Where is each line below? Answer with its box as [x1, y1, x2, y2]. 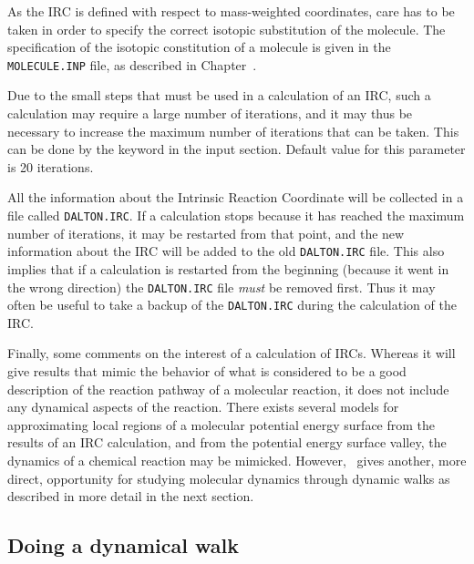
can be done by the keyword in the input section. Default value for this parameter [7, 139, 466, 159]
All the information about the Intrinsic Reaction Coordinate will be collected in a [7, 188, 464, 207]
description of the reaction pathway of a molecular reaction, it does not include [7, 379, 449, 398]
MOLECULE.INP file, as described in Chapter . [7, 55, 257, 74]
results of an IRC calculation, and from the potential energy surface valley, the [7, 433, 447, 452]
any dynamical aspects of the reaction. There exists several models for [7, 397, 399, 416]
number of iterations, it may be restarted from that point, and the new [7, 223, 405, 242]
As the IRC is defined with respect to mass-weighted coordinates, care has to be [7, 2, 455, 20]
